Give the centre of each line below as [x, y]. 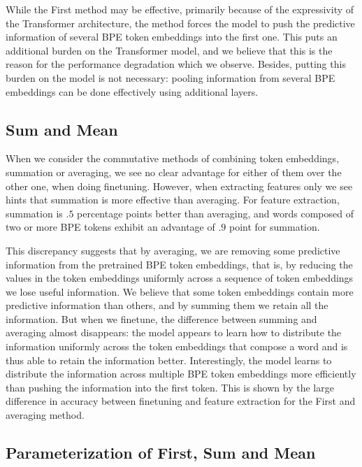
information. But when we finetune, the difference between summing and [161, 318]
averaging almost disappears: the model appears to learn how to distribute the [174, 332]
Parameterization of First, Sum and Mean [161, 453]
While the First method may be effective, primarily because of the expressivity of [180, 9]
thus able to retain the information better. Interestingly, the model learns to [169, 360]
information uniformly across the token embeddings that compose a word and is [177, 346]
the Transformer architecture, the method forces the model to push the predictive [180, 23]
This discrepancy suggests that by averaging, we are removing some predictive [173, 250]
